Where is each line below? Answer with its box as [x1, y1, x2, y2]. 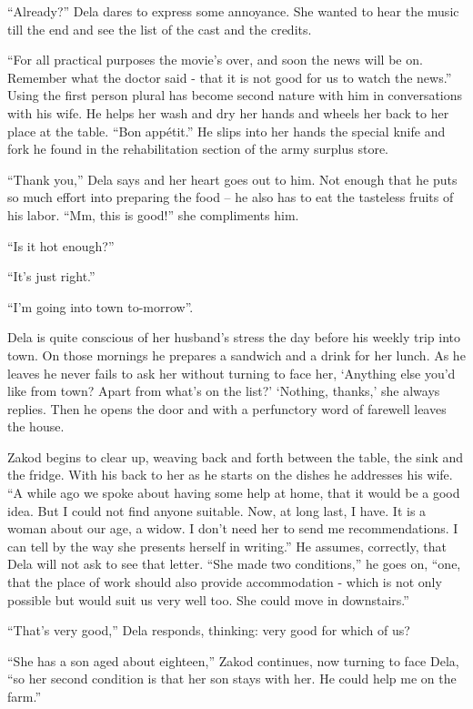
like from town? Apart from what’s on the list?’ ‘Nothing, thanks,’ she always [7, 381, 440, 400]
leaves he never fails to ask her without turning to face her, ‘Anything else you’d [7, 363, 456, 382]
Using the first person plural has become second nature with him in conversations [7, 86, 463, 105]
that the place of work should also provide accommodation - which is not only [7, 572, 442, 592]
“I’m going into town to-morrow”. [7, 297, 194, 316]
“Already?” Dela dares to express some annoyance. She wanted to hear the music [7, 2, 459, 20]
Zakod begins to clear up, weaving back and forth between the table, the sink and [7, 447, 464, 466]
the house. [7, 417, 65, 436]
